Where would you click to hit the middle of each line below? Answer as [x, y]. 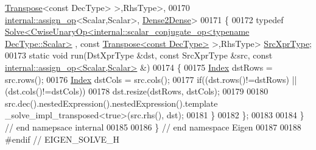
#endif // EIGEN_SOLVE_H [62, 139]
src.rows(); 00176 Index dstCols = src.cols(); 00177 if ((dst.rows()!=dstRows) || [151, 79]
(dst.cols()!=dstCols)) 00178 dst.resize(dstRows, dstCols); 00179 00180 [137, 91]
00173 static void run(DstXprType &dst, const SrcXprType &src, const [139, 55]
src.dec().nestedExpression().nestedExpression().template [111, 103]
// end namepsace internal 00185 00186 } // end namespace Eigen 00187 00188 [153, 127]
